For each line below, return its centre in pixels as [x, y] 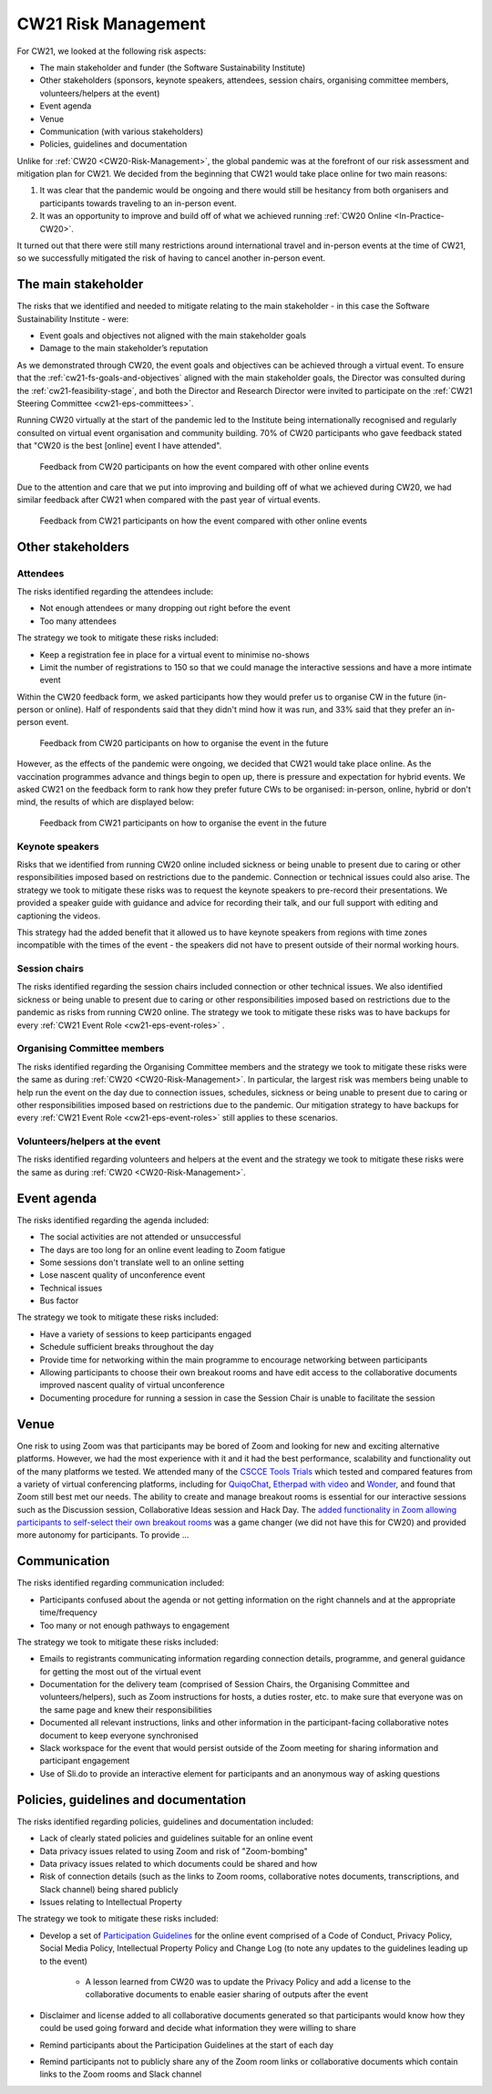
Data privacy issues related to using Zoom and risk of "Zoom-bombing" [174, 1850]
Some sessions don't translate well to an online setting [142, 1262]
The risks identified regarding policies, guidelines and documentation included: [165, 1821]
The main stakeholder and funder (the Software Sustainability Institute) [173, 67]
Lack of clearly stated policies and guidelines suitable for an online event [176, 1839]
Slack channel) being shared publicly [109, 1889]
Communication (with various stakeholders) [122, 131]
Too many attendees [78, 621]
